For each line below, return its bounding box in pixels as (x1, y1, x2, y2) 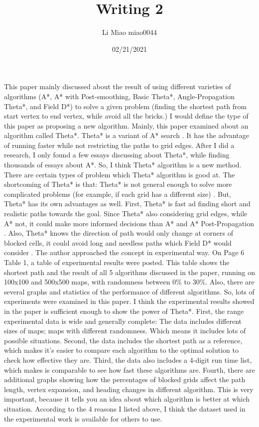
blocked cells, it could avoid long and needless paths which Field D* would (4, 237, 232, 248)
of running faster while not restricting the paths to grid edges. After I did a (4, 140, 235, 150)
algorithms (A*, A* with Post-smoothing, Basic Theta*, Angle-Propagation (4, 91, 235, 101)
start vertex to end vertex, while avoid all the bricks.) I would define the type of (4, 111, 249, 121)
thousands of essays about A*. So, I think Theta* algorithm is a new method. (4, 159, 242, 170)
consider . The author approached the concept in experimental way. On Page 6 (4, 247, 245, 258)
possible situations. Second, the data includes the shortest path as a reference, (4, 335, 243, 345)
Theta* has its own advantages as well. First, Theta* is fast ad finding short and (4, 198, 251, 209)
